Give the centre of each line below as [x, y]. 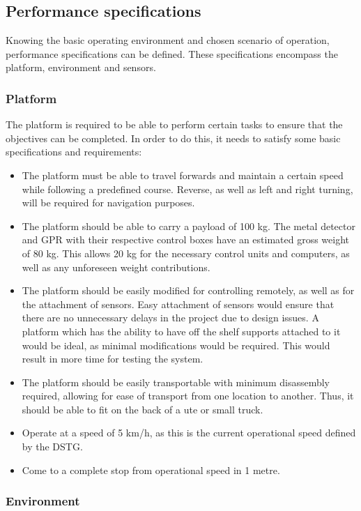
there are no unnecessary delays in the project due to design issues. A [170, 318]
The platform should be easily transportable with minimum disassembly [176, 382]
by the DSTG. [52, 447]
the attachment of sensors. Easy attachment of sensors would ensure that [178, 304]
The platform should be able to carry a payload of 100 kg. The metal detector [189, 226]
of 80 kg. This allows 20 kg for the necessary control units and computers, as [186, 253]
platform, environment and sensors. [81, 67]
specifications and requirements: [74, 152]
